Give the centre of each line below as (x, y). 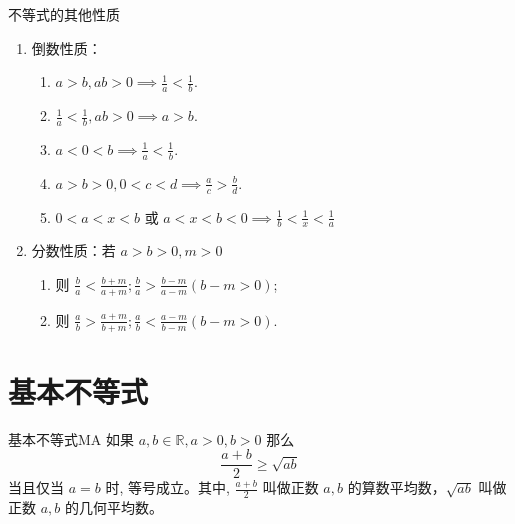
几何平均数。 (120, 507)
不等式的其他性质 (64, 14)
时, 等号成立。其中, (167, 487)
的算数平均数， (396, 487)
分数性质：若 (73, 250)
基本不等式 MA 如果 (71, 438)
